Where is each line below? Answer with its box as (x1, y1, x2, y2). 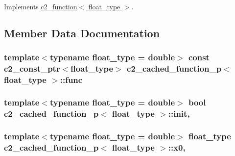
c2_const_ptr (4, 62, 60, 75)
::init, (168, 107, 190, 119)
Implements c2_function (4, 1, 77, 11)
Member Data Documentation (4, 25, 160, 40)
